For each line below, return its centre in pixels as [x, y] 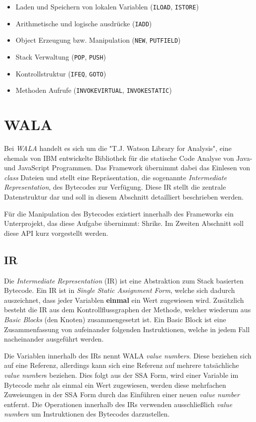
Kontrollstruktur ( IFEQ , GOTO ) [61, 73]
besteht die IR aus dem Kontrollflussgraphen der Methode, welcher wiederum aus [128, 310]
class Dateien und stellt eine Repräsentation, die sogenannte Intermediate [115, 177]
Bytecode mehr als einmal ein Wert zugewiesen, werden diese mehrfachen [115, 385]
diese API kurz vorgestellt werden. [56, 233]
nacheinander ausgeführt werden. [54, 339]
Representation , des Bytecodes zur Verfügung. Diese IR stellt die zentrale [115, 187]
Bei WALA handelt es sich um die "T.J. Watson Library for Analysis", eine [118, 148]
